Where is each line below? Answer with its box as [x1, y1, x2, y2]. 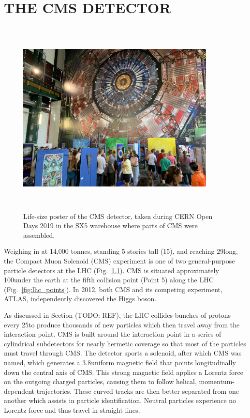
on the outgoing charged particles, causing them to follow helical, [4, 376, 197, 387]
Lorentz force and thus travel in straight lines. [4, 404, 140, 415]
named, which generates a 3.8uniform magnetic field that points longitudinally [4, 357, 236, 367]
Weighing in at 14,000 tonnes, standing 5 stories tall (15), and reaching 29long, [4, 246, 238, 256]
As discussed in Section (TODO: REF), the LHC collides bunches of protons [4, 310, 231, 320]
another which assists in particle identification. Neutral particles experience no [4, 395, 236, 405]
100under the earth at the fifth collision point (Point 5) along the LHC [4, 275, 214, 285]
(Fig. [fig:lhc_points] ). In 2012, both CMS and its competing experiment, [4, 284, 222, 294]
